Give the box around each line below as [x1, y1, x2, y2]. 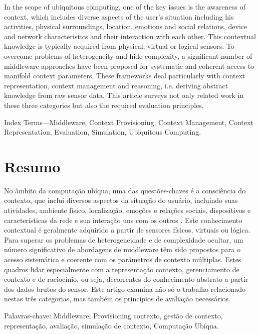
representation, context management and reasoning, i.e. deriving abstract [4, 80, 228, 90]
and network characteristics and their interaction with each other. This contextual [4, 31, 256, 41]
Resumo [4, 156, 61, 176]
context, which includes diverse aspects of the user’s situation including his [4, 11, 234, 22]
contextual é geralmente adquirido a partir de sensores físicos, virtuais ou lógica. [4, 225, 250, 235]
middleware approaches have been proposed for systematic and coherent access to [4, 60, 254, 71]
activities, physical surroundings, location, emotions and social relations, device [4, 21, 247, 32]
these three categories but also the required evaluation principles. [4, 99, 204, 110]
